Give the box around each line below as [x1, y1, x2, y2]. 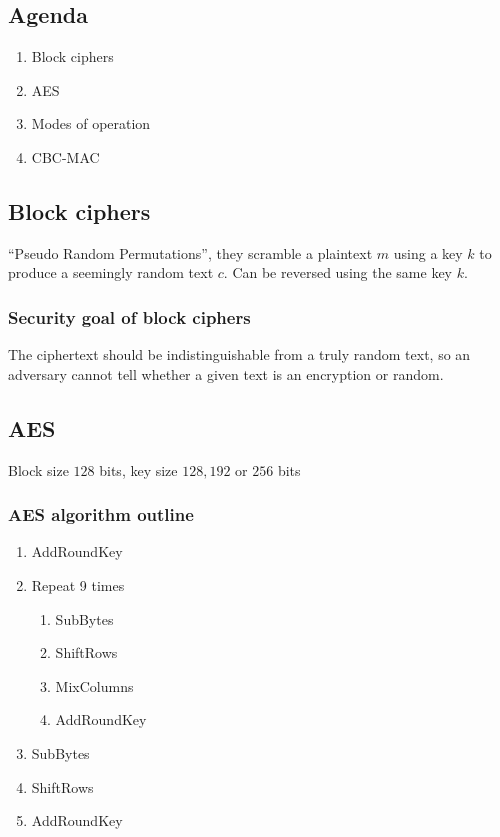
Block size [8, 459, 69, 480]
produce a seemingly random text [8, 262, 214, 283]
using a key [393, 242, 463, 263]
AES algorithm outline [8, 502, 194, 527]
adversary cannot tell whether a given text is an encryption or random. [8, 363, 444, 384]
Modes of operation [31, 113, 151, 134]
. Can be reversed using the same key [223, 262, 452, 283]
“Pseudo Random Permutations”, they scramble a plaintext [8, 242, 373, 263]
